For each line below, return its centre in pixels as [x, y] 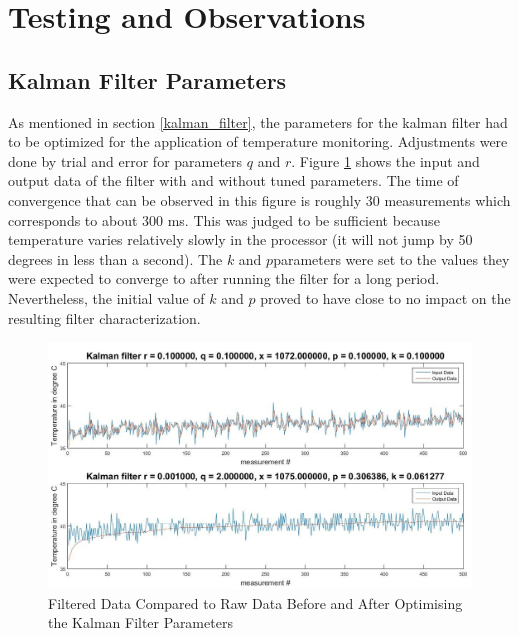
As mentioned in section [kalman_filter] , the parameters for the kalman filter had [258, 121]
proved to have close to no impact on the [385, 297]
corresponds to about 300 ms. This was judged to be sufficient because [224, 219]
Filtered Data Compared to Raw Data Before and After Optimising [255, 602]
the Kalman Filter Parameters [140, 622]
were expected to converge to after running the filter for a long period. [224, 278]
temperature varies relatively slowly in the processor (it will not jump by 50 [240, 239]
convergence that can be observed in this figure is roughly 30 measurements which [259, 199]
